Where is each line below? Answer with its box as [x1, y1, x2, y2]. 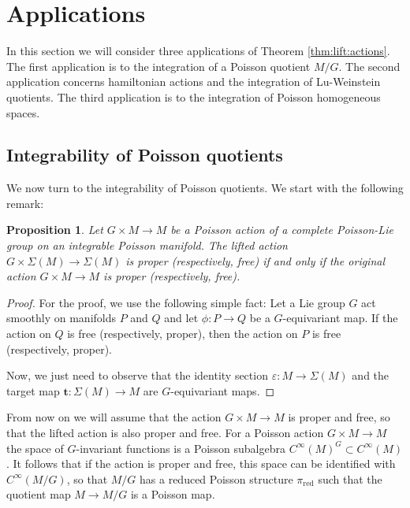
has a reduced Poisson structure [140, 470, 293, 487]
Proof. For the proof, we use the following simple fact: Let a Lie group [6, 294, 345, 310]
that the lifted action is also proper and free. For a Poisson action [6, 425, 324, 441]
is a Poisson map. [130, 486, 215, 502]
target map [6, 382, 60, 399]
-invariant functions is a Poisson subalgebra [76, 439, 285, 456]
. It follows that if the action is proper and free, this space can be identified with [6, 455, 396, 472]
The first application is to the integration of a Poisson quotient [6, 57, 311, 74]
